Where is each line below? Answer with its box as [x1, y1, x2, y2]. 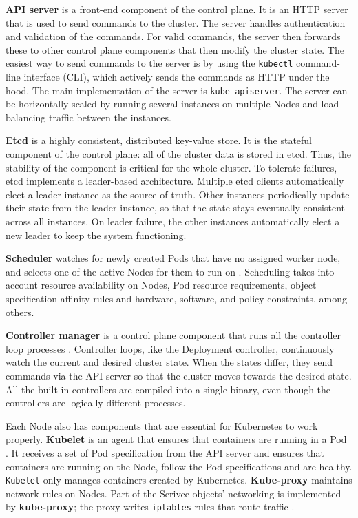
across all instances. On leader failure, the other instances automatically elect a [6, 214, 340, 229]
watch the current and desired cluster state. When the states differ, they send [6, 355, 333, 369]
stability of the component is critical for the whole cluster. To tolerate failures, [6, 160, 337, 174]
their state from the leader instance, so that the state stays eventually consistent [6, 200, 346, 215]
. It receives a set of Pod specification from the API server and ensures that [6, 445, 324, 459]
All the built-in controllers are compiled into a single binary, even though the [6, 382, 331, 396]
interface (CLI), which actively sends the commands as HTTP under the [23, 70, 330, 84]
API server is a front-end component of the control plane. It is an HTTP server [6, 2, 348, 16]
